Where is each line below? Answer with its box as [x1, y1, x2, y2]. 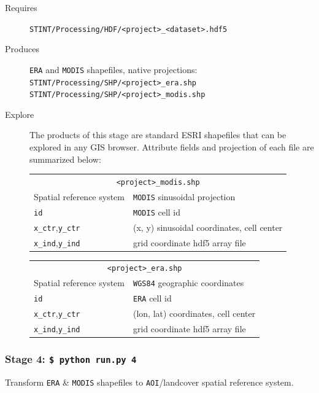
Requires [5, 1, 37, 14]
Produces [5, 42, 39, 55]
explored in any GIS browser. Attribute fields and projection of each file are [29, 141, 314, 153]
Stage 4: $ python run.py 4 [5, 351, 137, 367]
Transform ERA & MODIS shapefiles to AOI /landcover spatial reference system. [5, 376, 294, 389]
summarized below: [29, 152, 101, 165]
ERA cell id [133, 292, 172, 305]
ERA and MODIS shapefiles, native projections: [29, 63, 198, 76]
